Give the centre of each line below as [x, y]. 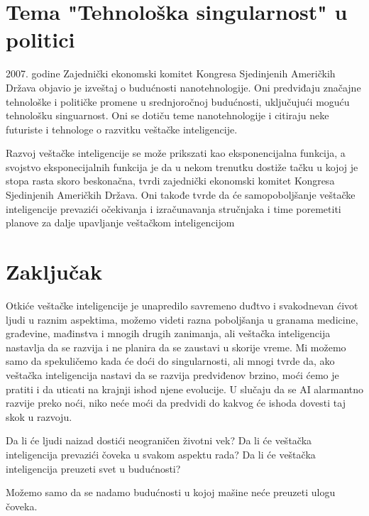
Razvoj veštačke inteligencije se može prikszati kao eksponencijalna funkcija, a [176, 153]
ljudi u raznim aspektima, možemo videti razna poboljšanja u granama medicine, [182, 319]
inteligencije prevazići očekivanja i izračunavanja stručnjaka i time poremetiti [174, 208]
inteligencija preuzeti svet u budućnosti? [93, 468]
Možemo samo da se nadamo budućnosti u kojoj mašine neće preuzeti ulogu [171, 492]
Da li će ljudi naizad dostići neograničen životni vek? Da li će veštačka [159, 440]
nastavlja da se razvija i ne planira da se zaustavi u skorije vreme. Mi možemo [176, 347]
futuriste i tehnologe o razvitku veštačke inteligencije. [122, 129]
